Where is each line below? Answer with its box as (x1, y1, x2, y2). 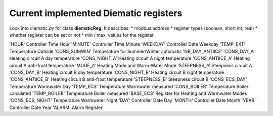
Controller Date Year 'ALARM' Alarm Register (9, 104, 103, 110)
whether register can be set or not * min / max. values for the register (9, 32, 154, 38)
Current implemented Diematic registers (9, 8, 183, 19)
